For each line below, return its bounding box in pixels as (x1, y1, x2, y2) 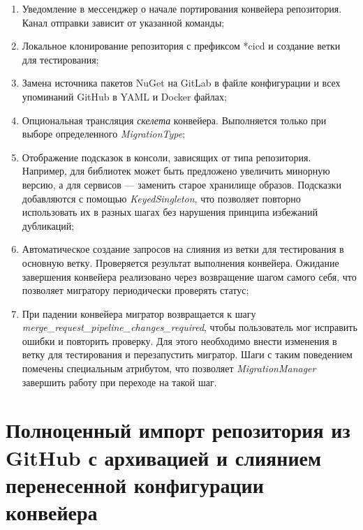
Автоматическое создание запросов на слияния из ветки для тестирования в (22, 242, 344, 256)
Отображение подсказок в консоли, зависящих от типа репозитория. (22, 149, 311, 164)
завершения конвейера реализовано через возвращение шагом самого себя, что (22, 269, 357, 284)
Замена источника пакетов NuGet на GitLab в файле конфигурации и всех (22, 75, 341, 90)
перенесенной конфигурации (6, 470, 264, 499)
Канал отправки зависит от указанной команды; (22, 15, 225, 29)
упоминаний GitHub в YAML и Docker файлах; (22, 89, 227, 103)
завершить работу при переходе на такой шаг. (22, 374, 217, 389)
